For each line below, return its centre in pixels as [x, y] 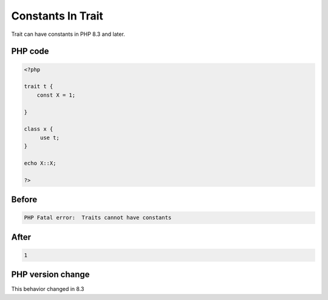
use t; [50, 138]
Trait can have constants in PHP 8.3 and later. [68, 34]
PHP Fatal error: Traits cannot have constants [98, 218]
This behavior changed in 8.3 [48, 289]
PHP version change [51, 275]
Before [24, 200]
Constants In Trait [57, 16]
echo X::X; [40, 163]
